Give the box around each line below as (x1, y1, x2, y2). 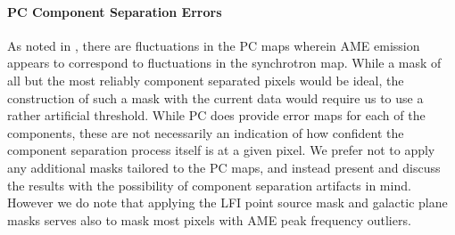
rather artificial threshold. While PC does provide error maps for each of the (7, 106, 426, 125)
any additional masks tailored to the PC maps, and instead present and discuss (7, 158, 441, 176)
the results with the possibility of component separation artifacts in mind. (7, 175, 411, 194)
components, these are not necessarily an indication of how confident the (7, 123, 404, 142)
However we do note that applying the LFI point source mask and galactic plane (7, 193, 448, 212)
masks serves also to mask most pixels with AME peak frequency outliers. (7, 210, 411, 229)
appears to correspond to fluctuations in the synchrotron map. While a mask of (7, 53, 442, 72)
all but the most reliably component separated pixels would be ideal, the (7, 70, 404, 89)
